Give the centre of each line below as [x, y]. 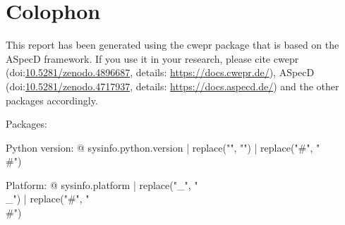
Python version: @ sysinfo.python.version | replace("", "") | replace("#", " [163, 147]
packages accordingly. [52, 100]
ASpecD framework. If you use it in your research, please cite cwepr [152, 58]
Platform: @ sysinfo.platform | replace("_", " [102, 184]
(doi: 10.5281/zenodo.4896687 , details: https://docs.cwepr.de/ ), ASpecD [160, 72]
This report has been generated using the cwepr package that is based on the [172, 45]
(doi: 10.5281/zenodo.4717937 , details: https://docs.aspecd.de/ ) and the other [172, 86]
